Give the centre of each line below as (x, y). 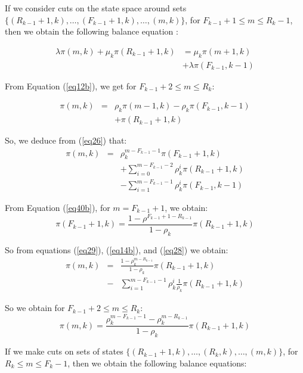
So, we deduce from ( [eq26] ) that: (66, 140)
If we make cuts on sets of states (64, 351)
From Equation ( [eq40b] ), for (58, 208)
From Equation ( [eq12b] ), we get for (71, 86)
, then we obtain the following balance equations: (157, 363)
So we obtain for (35, 308)
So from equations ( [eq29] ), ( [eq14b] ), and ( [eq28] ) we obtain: (117, 249)
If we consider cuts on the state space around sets (96, 8)
